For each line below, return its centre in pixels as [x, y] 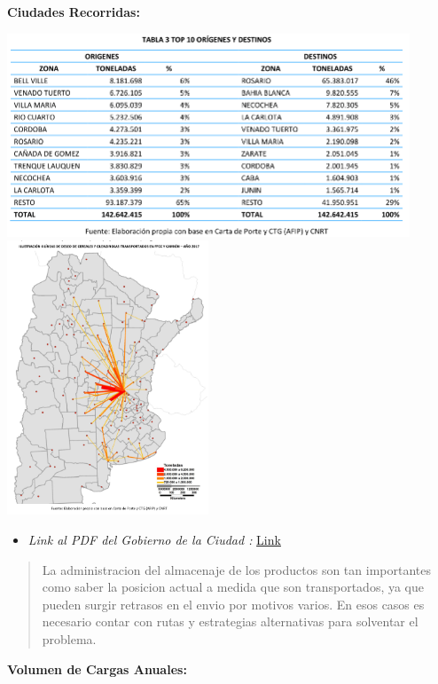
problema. [69, 639]
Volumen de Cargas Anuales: [97, 668]
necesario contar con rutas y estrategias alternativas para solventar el [230, 621]
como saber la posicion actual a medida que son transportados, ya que [233, 587]
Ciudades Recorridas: [74, 12]
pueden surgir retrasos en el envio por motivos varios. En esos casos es [233, 604]
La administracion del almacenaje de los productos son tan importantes [236, 569]
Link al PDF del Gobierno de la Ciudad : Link [154, 540]
